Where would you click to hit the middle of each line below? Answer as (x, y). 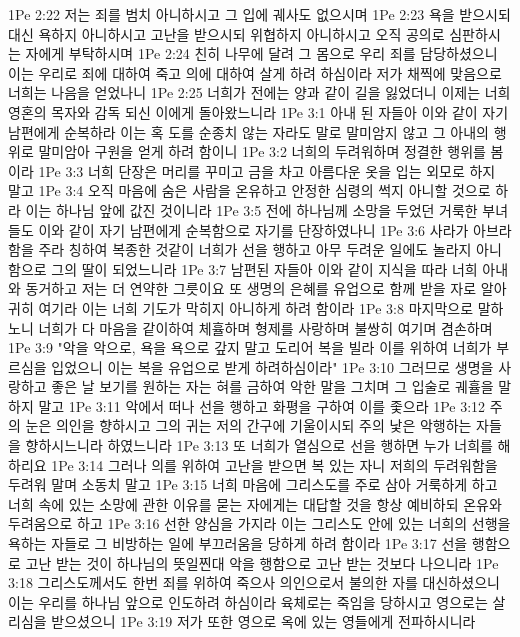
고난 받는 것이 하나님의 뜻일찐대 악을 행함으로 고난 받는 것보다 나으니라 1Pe (262, 562)
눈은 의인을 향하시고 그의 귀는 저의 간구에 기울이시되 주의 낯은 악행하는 (248, 425)
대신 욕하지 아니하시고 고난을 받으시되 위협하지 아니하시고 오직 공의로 (226, 33)
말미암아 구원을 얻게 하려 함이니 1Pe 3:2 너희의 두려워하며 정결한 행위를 (262, 151)
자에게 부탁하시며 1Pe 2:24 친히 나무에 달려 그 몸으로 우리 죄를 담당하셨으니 (261, 53)
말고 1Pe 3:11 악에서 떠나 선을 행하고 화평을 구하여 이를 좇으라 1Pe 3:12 (262, 405)
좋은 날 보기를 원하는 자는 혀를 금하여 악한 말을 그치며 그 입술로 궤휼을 (272, 386)
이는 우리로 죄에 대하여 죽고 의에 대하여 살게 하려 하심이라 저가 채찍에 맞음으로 (255, 72)
